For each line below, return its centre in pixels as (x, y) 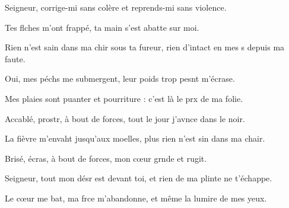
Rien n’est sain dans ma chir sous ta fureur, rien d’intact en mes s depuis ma (145, 47)
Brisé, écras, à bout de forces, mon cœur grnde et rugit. (106, 158)
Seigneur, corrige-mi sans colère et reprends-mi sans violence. (116, 7)
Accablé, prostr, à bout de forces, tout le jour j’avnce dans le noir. (125, 118)
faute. (15, 58)
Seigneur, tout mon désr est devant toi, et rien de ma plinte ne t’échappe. (139, 178)
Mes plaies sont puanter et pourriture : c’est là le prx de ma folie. (124, 98)
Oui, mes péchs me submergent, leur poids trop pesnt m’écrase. (120, 79)
